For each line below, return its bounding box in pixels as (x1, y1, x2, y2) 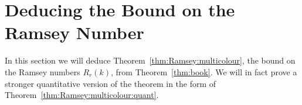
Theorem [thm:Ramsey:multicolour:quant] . (5, 89, 159, 101)
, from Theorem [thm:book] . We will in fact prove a (110, 65, 297, 78)
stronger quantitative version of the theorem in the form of (5, 77, 216, 89)
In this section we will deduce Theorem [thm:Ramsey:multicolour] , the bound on (5, 54, 296, 66)
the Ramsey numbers (5, 65, 80, 78)
